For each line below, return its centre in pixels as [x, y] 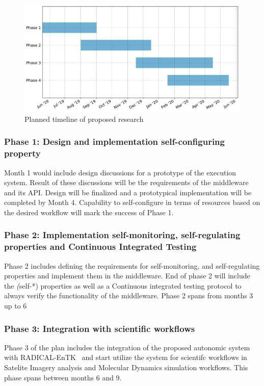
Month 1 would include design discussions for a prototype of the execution [120, 172]
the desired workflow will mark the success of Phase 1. [89, 212]
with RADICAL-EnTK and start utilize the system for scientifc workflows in [126, 357]
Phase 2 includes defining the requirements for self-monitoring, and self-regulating [132, 265]
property [22, 153]
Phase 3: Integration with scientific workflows [100, 328]
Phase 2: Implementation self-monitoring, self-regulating [122, 235]
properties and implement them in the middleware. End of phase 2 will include [127, 276]
